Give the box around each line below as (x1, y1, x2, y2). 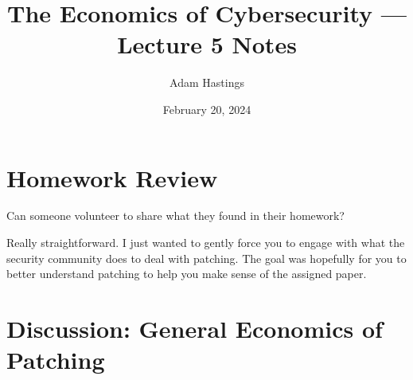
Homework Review (6, 161, 218, 194)
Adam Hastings (169, 74, 244, 91)
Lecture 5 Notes (117, 28, 297, 61)
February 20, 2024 (162, 100, 251, 117)
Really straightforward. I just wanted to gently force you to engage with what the (6, 234, 405, 251)
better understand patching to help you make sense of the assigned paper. (6, 265, 367, 282)
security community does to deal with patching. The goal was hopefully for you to (6, 249, 407, 266)
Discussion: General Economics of (6, 312, 383, 344)
